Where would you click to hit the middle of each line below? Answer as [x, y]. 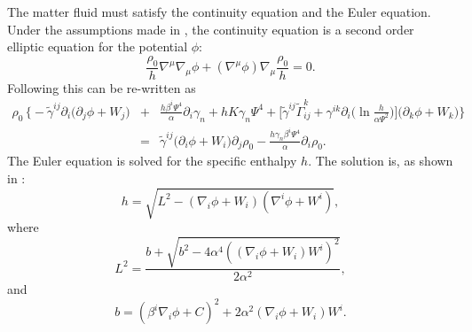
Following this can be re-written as [102, 87]
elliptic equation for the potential [98, 46]
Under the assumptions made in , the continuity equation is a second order [211, 29]
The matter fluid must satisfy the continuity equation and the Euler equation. [219, 12]
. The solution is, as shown [381, 161]
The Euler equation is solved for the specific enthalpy [152, 161]
